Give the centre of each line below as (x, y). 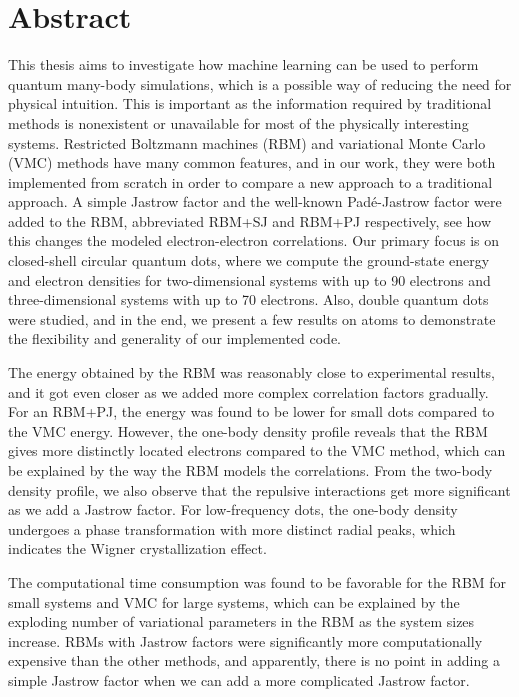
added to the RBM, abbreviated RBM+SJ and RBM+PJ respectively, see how (250, 220)
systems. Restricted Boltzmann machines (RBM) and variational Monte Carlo (247, 142)
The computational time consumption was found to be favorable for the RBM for (257, 581)
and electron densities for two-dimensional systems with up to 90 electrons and (249, 279)
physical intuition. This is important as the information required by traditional (250, 103)
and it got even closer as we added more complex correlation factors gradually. (248, 391)
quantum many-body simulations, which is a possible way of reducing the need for (260, 83)
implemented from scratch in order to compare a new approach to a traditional (250, 181)
